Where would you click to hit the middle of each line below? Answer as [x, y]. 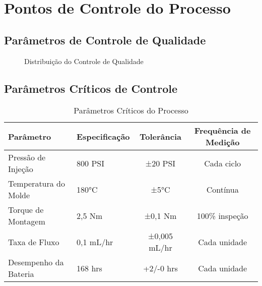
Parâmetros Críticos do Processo [131, 110]
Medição [222, 142]
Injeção [21, 169]
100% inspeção [222, 215]
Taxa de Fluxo [34, 242]
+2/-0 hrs [160, 268]
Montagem [27, 221]
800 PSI [90, 163]
